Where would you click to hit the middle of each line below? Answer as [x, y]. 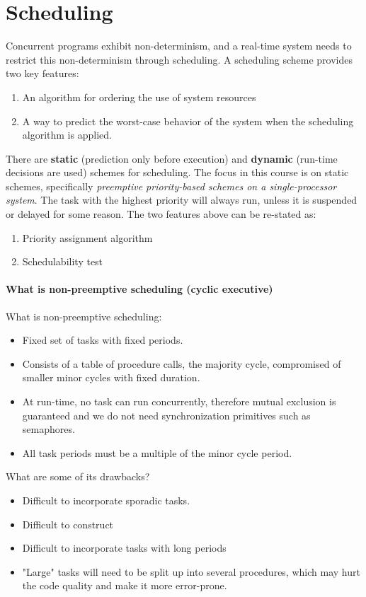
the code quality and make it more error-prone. [125, 585]
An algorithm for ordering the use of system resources [139, 97]
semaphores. [48, 429]
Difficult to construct [68, 524]
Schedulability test [63, 261]
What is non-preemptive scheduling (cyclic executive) [139, 289]
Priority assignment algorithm [87, 237]
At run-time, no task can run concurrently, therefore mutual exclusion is [179, 401]
